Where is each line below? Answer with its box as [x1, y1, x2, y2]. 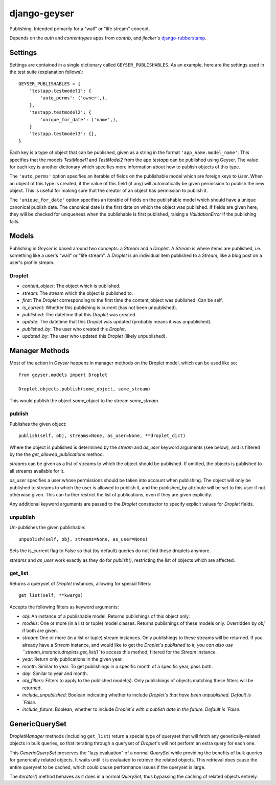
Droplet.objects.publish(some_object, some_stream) [18, 386, 151, 392]
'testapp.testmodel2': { [29, 110, 91, 115]
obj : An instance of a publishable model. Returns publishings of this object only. [22, 613, 190, 619]
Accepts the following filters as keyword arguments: [9, 604, 120, 610]
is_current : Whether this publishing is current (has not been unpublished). [22, 304, 177, 311]
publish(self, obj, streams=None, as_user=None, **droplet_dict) [18, 433, 186, 439]
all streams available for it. [9, 468, 65, 474]
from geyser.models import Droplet [18, 372, 108, 378]
